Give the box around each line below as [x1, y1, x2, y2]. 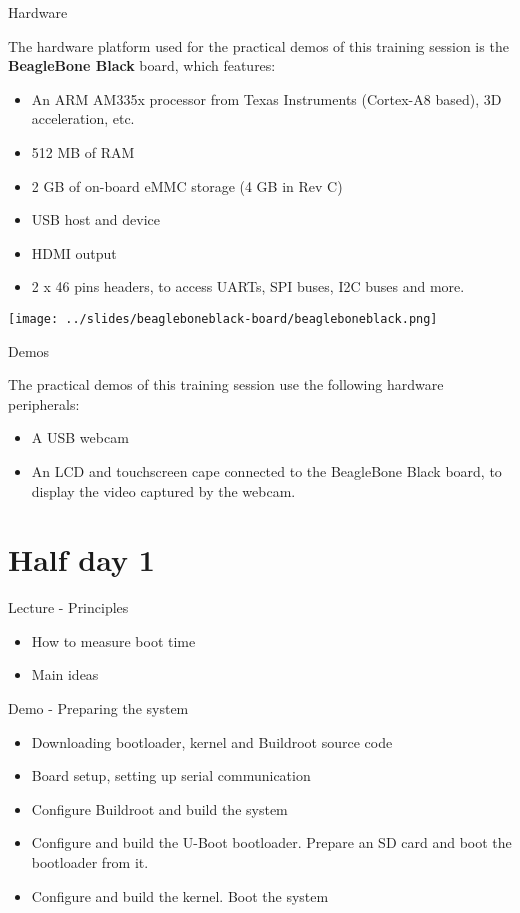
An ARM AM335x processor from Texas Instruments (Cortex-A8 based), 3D [31, 88, 502, 109]
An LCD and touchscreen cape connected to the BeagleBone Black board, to [31, 460, 502, 481]
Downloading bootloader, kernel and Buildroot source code [31, 731, 393, 752]
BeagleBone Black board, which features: [8, 55, 276, 76]
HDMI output [31, 242, 117, 263]
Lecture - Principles [8, 597, 129, 618]
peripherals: [8, 393, 80, 414]
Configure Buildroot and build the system [31, 798, 288, 819]
